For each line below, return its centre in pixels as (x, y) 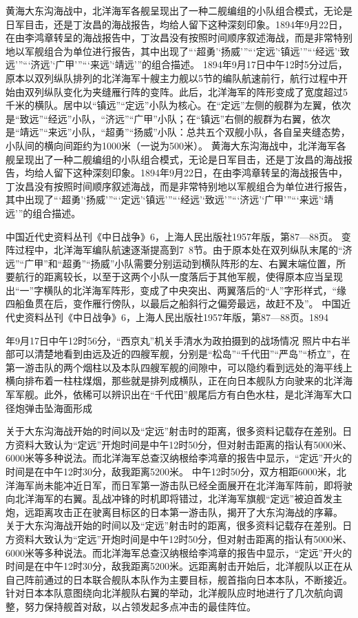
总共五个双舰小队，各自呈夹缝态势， (268, 132)
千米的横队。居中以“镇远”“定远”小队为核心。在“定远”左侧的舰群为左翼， (169, 105)
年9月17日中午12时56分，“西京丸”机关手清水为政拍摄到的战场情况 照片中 (168, 340)
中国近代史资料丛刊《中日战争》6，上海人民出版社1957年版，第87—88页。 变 (178, 236)
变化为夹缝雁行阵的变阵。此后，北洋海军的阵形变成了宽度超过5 (205, 91)
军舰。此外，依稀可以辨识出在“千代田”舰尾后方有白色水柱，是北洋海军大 (179, 394)
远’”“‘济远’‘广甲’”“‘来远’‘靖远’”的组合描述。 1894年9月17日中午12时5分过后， (177, 64)
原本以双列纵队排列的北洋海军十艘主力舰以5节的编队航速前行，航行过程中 (172, 78)
